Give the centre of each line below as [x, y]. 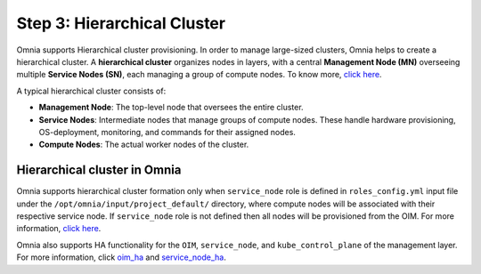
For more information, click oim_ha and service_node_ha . [121, 257]
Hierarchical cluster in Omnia [99, 170]
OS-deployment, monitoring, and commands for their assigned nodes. [167, 132]
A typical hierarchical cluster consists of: [91, 91]
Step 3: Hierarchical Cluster [121, 23]
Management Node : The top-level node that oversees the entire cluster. [171, 108]
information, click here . [59, 229]
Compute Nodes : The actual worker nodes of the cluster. [144, 145]
